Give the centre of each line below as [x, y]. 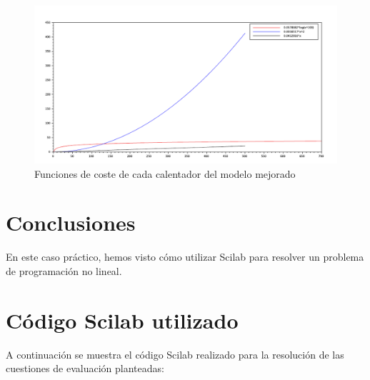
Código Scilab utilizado [122, 320]
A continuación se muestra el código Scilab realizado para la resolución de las [175, 354]
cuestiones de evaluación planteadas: [85, 368]
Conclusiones [71, 222]
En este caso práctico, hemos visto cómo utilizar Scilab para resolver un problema [185, 257]
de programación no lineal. [64, 271]
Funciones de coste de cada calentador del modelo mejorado [165, 173]
